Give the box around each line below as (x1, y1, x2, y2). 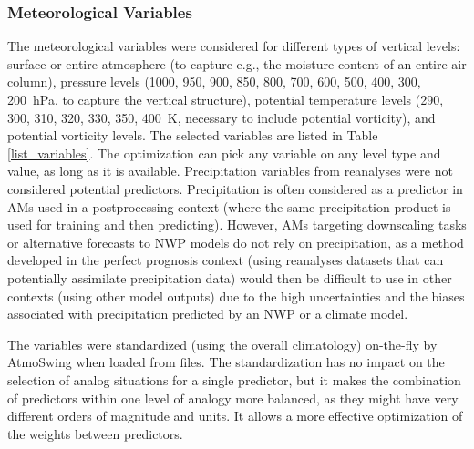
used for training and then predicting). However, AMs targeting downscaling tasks (7, 215, 467, 234)
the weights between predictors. (7, 423, 183, 443)
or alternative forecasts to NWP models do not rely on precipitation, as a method (7, 232, 464, 251)
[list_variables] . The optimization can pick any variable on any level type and (7, 143, 441, 162)
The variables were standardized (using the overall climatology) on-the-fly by (7, 334, 438, 353)
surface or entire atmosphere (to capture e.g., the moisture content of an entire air (7, 54, 467, 73)
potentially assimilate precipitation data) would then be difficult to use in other (7, 268, 452, 287)
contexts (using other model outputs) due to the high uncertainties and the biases (7, 286, 465, 305)
